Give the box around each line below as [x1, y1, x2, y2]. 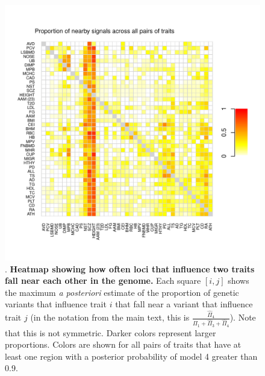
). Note [229, 311, 256, 324]
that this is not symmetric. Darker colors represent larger [5, 326, 216, 339]
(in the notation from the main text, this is [30, 311, 190, 324]
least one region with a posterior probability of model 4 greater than [5, 349, 258, 362]
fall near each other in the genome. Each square [5, 274, 201, 287]
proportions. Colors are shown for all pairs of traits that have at [5, 338, 242, 351]
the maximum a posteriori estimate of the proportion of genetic [5, 286, 239, 298]
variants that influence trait [5, 298, 107, 310]
